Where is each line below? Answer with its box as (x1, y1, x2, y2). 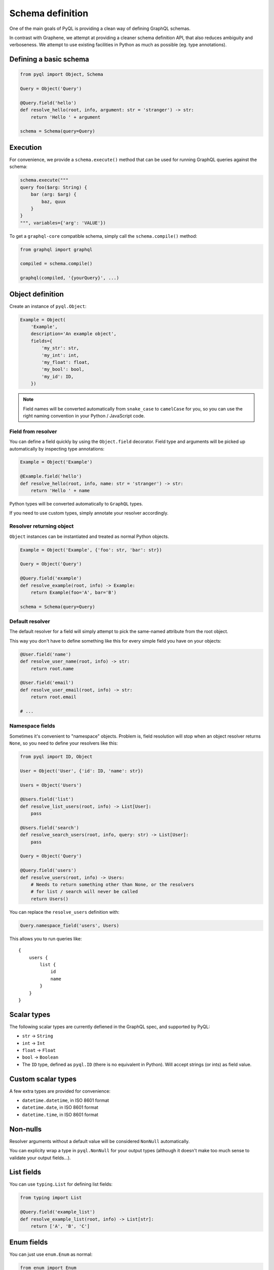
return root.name (30, 665, 74, 672)
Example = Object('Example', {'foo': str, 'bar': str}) (20, 547, 162, 553)
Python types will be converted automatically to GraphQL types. (9, 501, 143, 507)
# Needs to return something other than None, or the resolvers (30, 882, 194, 887)
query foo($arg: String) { (20, 184, 87, 190)
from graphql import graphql (20, 246, 93, 252)
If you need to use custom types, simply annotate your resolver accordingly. (9, 510, 168, 516)
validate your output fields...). (9, 1155, 71, 1161)
